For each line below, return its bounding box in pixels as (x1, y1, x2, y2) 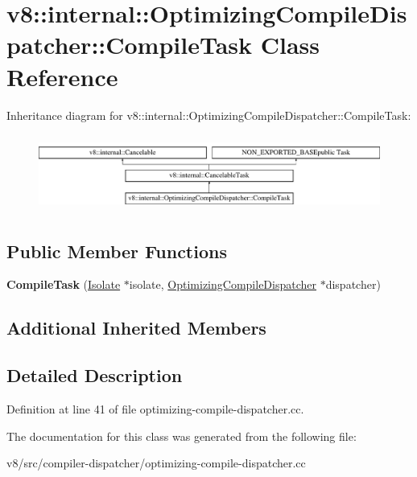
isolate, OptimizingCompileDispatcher (129, 276, 316, 293)
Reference (6, 60, 118, 93)
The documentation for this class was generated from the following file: (6, 427, 357, 444)
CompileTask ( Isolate (6, 276, 121, 293)
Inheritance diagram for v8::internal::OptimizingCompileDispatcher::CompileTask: (6, 106, 411, 123)
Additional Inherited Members (6, 315, 266, 340)
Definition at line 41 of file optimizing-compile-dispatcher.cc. (6, 400, 304, 417)
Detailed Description (6, 363, 183, 388)
